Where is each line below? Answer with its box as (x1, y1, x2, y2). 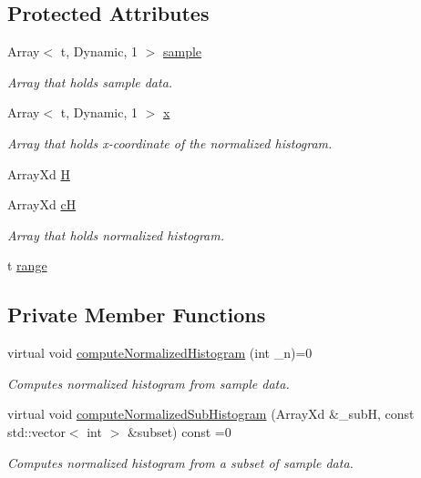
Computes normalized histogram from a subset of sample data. (7, 453, 354, 472)
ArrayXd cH (7, 195, 77, 214)
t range (7, 256, 47, 275)
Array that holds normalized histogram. (7, 225, 224, 244)
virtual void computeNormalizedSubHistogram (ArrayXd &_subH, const (7, 404, 415, 423)
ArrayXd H (7, 164, 70, 183)
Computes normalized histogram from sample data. (7, 373, 290, 392)
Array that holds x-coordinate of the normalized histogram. (7, 133, 333, 152)
